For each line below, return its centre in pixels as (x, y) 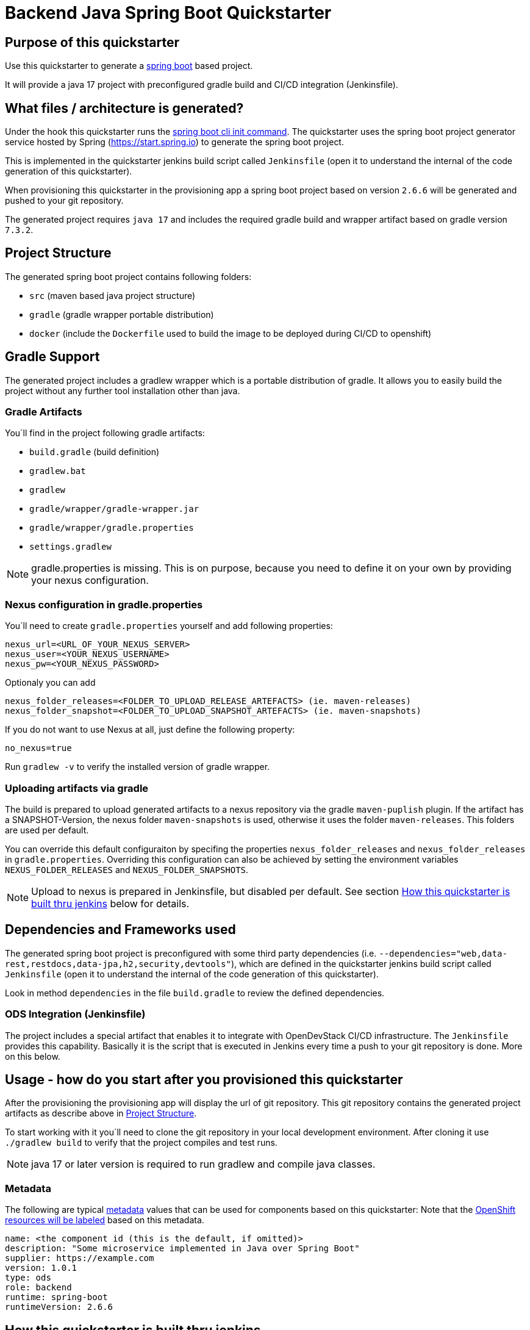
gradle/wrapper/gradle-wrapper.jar (114, 509)
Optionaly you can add (50, 683)
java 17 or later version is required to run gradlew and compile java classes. (203, 1164)
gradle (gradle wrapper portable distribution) (122, 314)
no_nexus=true (38, 748)
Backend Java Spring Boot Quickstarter (168, 13)
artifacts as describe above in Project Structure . (101, 1113)
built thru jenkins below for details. (110, 903)
